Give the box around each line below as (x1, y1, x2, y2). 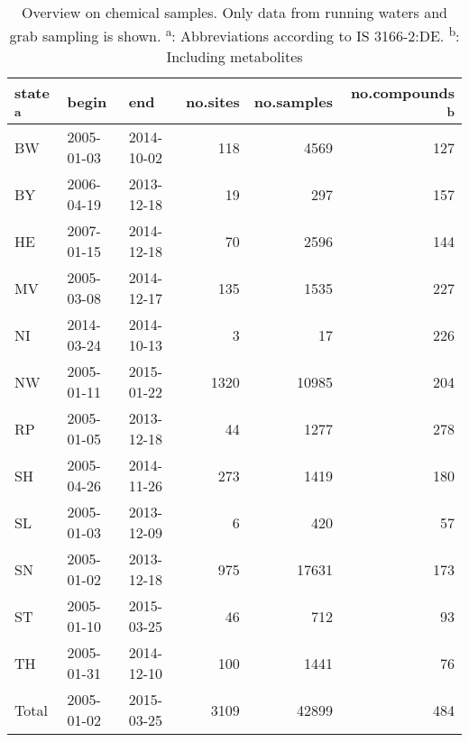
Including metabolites (166, 46, 303, 68)
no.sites (186, 90, 240, 112)
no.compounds (350, 82, 455, 104)
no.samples (253, 90, 333, 112)
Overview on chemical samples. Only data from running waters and (21, 2, 447, 23)
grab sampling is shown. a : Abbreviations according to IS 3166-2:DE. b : (9, 23, 460, 47)
